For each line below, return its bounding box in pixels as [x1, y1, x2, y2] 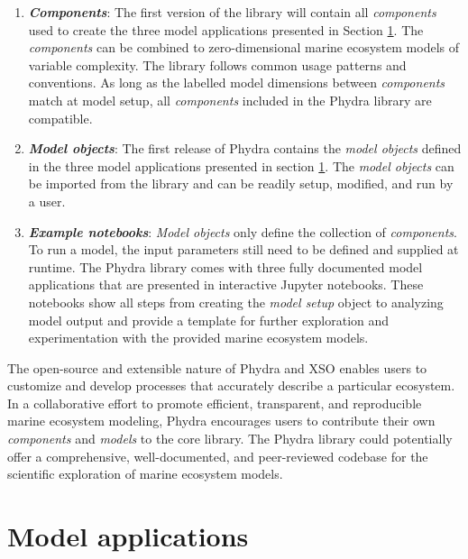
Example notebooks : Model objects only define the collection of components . [28, 222, 457, 241]
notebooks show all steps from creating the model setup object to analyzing [28, 292, 444, 311]
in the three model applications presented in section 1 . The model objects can [28, 156, 454, 175]
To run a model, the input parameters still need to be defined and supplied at [28, 240, 459, 259]
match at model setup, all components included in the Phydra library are [28, 90, 432, 109]
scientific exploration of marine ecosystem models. [7, 464, 283, 483]
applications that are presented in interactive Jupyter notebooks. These [28, 275, 424, 294]
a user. [28, 191, 66, 210]
